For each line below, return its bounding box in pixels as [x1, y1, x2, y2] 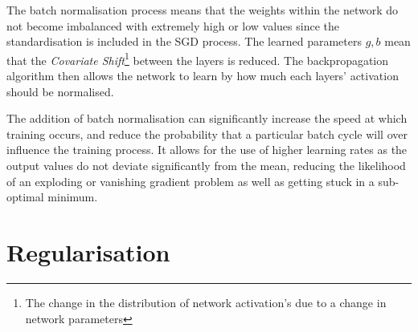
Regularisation [6, 235, 170, 268]
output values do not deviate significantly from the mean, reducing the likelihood [6, 157, 406, 173]
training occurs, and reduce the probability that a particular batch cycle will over [6, 125, 408, 142]
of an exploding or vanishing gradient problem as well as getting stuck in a [6, 172, 375, 189]
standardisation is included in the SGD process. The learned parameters [6, 33, 362, 50]
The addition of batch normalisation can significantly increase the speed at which [6, 110, 408, 127]
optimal [6, 188, 44, 205]
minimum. [47, 188, 98, 205]
